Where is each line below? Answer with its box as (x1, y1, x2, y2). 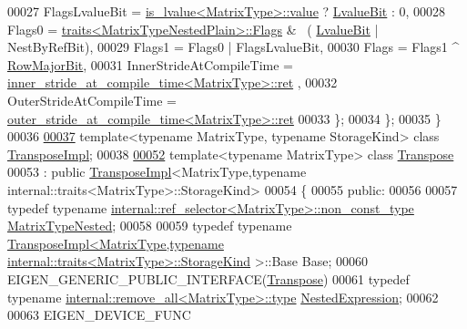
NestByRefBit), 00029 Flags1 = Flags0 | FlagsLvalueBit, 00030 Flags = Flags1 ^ (7, 37, 460, 57)
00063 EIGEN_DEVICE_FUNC (7, 305, 191, 324)
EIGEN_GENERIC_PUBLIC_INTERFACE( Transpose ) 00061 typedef (7, 269, 410, 288)
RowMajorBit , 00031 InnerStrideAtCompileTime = (7, 55, 293, 74)
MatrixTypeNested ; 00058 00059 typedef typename (7, 216, 292, 235)
